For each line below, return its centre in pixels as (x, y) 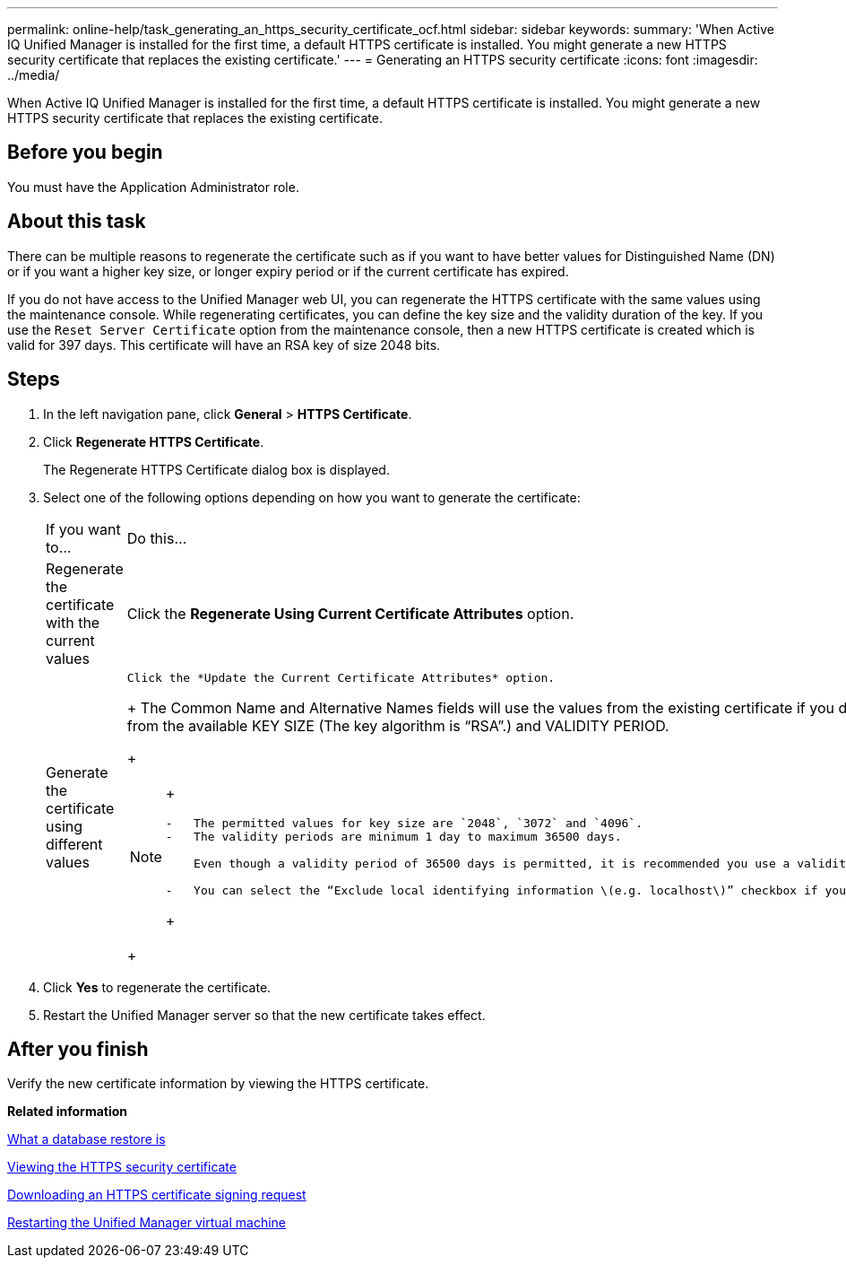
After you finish (78, 1049)
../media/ (34, 75)
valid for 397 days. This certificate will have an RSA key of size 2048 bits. (224, 345)
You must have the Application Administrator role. (153, 187)
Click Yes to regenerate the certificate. (157, 987)
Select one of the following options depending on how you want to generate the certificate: (312, 497)
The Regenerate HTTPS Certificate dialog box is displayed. (216, 469)
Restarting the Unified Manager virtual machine (147, 1223)
